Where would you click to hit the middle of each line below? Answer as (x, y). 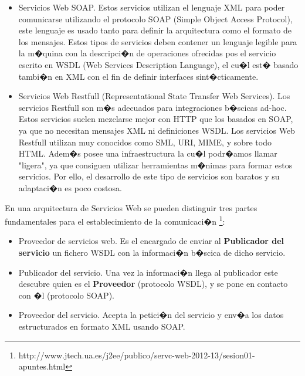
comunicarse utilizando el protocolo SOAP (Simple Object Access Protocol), (155, 18)
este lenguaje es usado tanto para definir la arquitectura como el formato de (155, 30)
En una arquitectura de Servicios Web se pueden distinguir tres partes (131, 207)
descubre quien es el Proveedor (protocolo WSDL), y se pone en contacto (153, 284)
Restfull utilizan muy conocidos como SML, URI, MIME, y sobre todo (145, 142)
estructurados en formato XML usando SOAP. (102, 326)
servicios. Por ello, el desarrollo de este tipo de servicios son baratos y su (149, 176)
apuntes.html (42, 366)
